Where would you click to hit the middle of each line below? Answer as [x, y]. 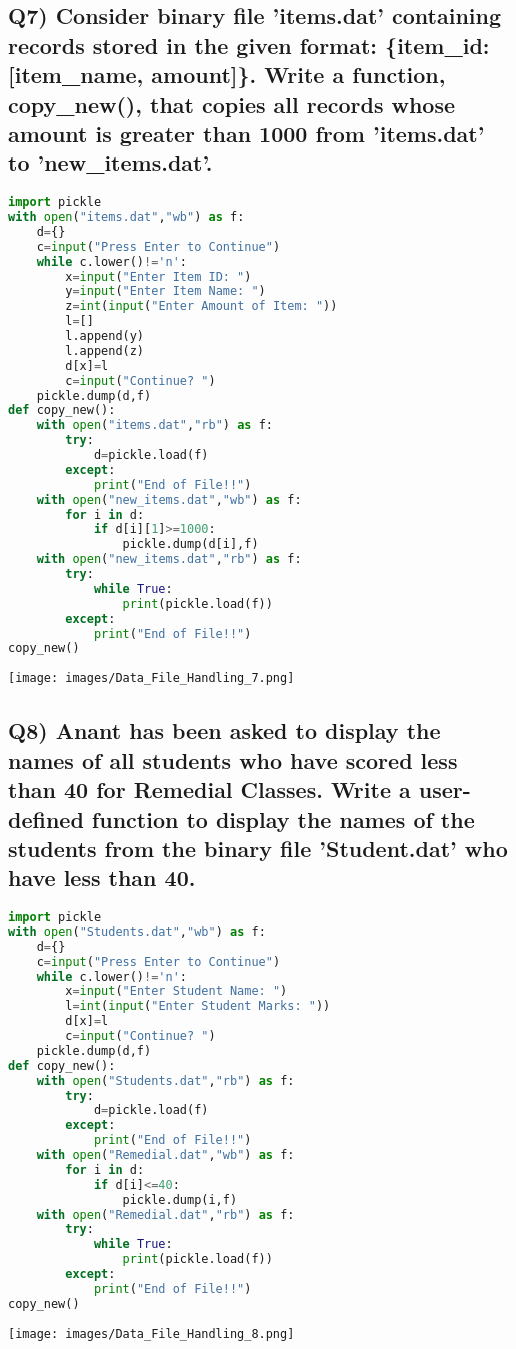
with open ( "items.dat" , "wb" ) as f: [126, 217]
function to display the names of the [283, 818]
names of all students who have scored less [233, 759]
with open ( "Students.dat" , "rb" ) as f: [165, 1080]
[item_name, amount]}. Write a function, [227, 74]
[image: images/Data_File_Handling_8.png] [151, 1333]
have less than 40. [102, 877]
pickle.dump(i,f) [180, 1199]
